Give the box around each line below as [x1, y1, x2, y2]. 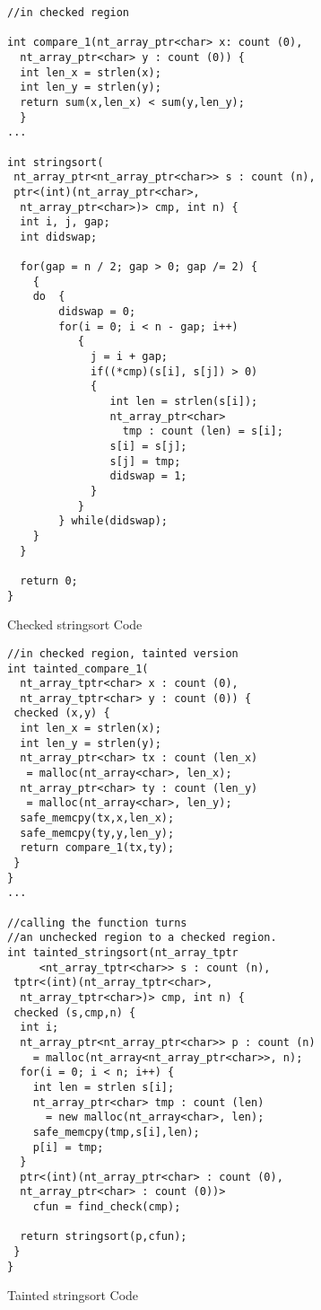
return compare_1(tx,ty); [20, 841, 175, 855]
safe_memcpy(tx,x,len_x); [20, 812, 175, 825]
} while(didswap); [58, 514, 168, 528]
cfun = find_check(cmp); [32, 1200, 181, 1214]
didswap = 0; [58, 305, 136, 319]
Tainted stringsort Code [7, 1286, 139, 1305]
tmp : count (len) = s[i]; [122, 425, 283, 438]
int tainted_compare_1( [7, 662, 149, 675]
